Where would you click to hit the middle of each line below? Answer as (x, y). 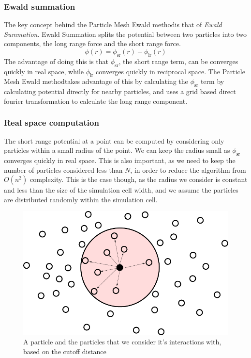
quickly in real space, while (44, 71)
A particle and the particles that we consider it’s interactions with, (122, 342)
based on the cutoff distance (65, 351)
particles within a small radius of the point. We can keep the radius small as (117, 150)
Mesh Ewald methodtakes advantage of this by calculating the (96, 81)
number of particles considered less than (63, 170)
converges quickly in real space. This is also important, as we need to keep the (120, 160)
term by (212, 81)
